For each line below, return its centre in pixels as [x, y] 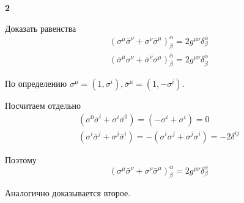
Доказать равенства [41, 28]
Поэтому [21, 159]
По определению [36, 83]
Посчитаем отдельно [43, 105]
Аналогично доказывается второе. [68, 193]
